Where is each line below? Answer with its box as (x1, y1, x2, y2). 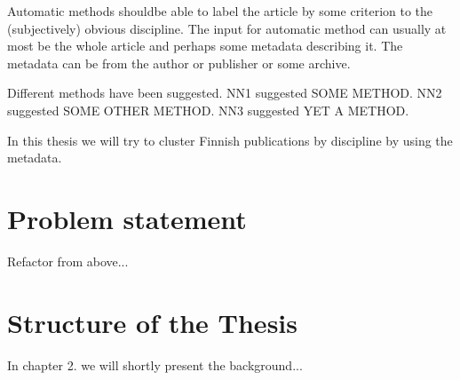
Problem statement (7, 200, 247, 236)
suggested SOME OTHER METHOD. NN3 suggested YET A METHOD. (7, 100, 409, 119)
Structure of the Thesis (7, 304, 297, 340)
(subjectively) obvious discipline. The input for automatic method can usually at (7, 19, 447, 37)
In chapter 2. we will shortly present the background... (7, 355, 303, 374)
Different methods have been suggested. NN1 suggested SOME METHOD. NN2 (7, 83, 442, 102)
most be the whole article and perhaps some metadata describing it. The (7, 36, 403, 55)
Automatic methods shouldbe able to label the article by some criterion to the (7, 2, 433, 20)
